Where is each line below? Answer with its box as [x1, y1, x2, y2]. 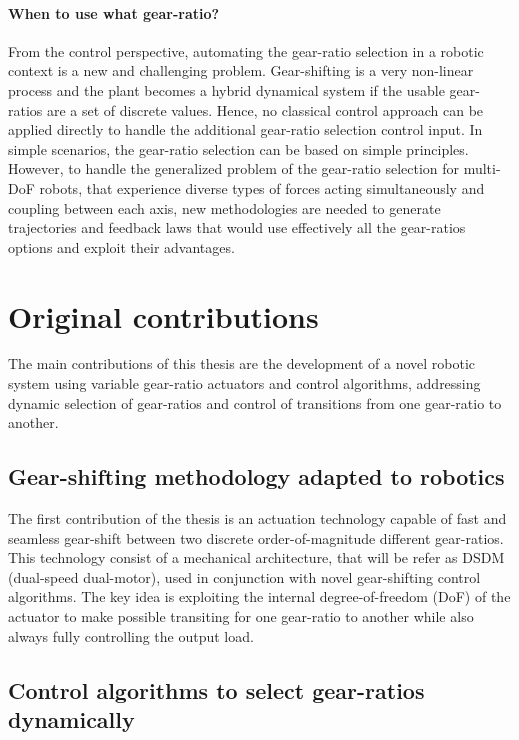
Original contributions [8, 295, 319, 336]
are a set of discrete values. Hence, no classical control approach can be [47, 99, 484, 120]
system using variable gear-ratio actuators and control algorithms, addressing [8, 373, 481, 394]
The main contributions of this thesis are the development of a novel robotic [8, 353, 476, 374]
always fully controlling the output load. [8, 625, 254, 646]
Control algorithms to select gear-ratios [8, 674, 425, 705]
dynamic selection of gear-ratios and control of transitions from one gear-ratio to [8, 392, 502, 413]
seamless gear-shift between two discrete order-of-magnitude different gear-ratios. [8, 527, 504, 548]
